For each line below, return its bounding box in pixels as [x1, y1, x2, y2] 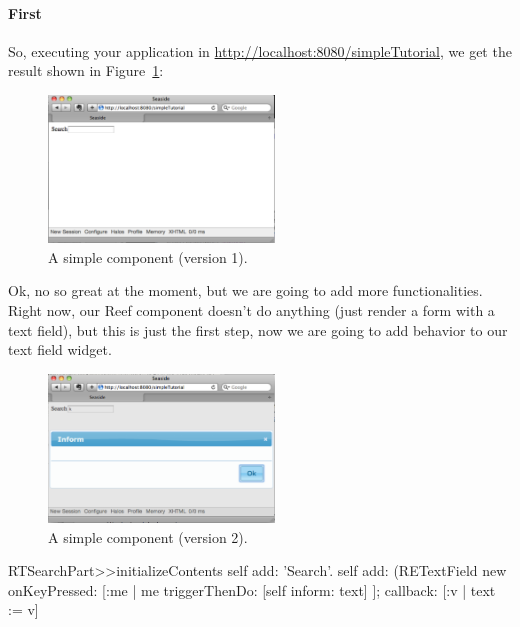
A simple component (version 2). [48, 526, 248, 547]
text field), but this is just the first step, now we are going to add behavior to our [8, 319, 508, 340]
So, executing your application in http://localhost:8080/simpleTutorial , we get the [8, 40, 512, 61]
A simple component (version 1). [48, 246, 248, 267]
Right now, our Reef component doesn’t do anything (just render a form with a [8, 299, 495, 320]
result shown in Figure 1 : [8, 60, 164, 81]
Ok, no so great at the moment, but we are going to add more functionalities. [8, 280, 483, 301]
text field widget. [8, 339, 112, 360]
